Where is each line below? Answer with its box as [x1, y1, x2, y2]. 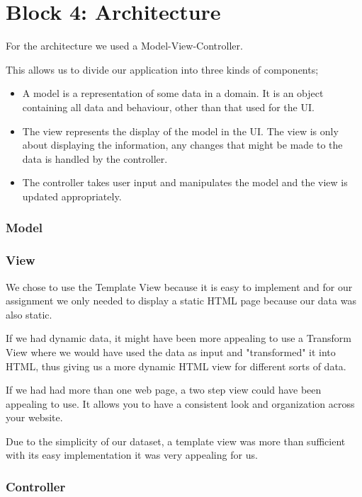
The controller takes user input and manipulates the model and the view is [22, 175, 348, 190]
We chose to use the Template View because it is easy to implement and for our [6, 279, 353, 294]
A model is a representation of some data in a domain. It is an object [22, 86, 324, 101]
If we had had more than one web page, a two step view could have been [6, 382, 322, 397]
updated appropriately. [22, 188, 122, 203]
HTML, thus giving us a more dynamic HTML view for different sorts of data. [6, 358, 346, 373]
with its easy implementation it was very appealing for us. [6, 447, 258, 462]
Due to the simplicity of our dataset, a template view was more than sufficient [6, 433, 346, 448]
